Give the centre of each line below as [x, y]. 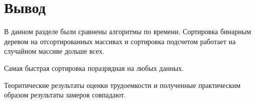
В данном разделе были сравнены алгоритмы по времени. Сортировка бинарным [128, 31]
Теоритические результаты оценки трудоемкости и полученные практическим [122, 85]
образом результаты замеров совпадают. [65, 95]
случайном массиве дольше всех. [54, 51]
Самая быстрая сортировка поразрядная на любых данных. [94, 68]
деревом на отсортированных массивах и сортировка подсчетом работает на [120, 41]
